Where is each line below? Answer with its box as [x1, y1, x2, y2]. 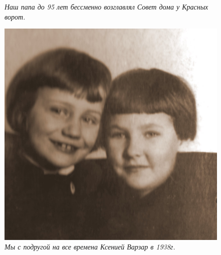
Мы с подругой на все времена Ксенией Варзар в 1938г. [5, 241, 175, 252]
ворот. [5, 11, 26, 22]
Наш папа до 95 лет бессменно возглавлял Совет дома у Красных [5, 2, 208, 12]
